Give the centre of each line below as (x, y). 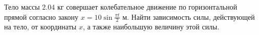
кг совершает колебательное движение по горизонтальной (147, 7)
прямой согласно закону (41, 16)
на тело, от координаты (40, 27)
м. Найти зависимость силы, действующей (189, 16)
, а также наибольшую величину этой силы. (151, 27)
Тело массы (22, 7)
